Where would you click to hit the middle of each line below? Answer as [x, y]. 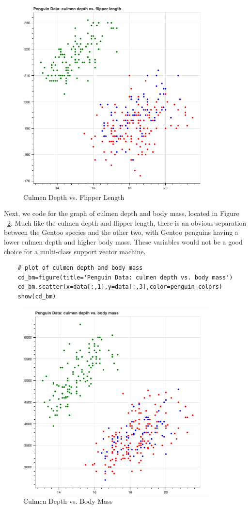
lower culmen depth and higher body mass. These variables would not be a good [123, 241]
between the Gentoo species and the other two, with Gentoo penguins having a [121, 232]
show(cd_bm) [37, 296]
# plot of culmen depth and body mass [80, 268]
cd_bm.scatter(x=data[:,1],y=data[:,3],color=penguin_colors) [120, 287]
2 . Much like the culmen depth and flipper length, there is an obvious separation [127, 222]
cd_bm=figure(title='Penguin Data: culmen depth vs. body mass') [125, 277]
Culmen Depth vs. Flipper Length [74, 197]
